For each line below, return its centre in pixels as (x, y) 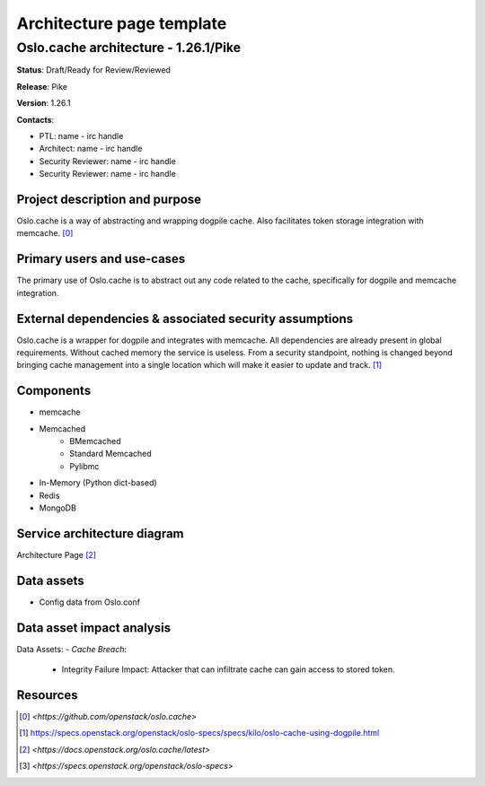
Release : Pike (42, 86)
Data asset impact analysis (93, 628)
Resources (47, 695)
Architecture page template (122, 23)
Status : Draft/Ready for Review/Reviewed (93, 70)
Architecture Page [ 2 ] (57, 555)
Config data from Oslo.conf (90, 602)
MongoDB (57, 508)
